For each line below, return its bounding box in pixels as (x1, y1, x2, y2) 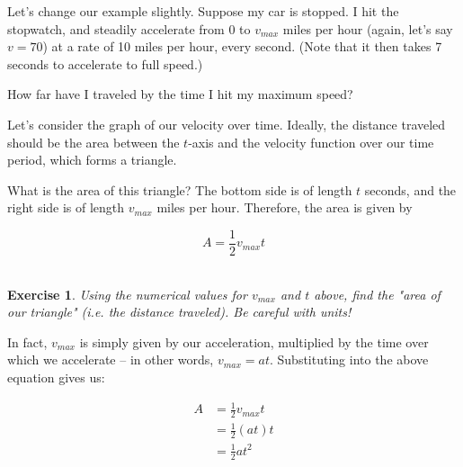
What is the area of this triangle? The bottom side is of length (7, 180, 352, 199)
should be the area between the (7, 132, 180, 151)
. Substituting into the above (269, 350, 429, 369)
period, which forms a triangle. (7, 150, 177, 169)
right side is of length (7, 198, 125, 217)
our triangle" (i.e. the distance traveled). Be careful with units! (7, 302, 352, 321)
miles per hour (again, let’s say (282, 19, 453, 38)
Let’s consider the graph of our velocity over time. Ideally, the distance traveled (7, 114, 446, 133)
